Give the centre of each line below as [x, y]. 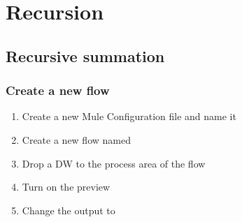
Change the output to [69, 210]
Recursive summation [85, 55]
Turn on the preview [66, 187]
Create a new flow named [76, 139]
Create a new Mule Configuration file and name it [129, 116]
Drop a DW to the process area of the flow [114, 163]
